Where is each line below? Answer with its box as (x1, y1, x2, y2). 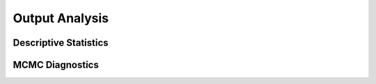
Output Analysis (13, 10, 109, 26)
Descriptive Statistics (13, 37, 109, 49)
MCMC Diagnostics (13, 59, 99, 71)
